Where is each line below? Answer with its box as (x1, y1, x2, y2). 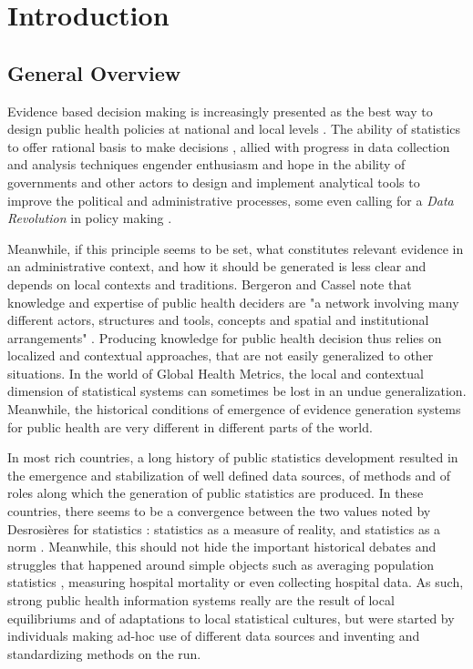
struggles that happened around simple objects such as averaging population (7, 554, 435, 573)
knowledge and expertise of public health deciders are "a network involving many (7, 292, 459, 311)
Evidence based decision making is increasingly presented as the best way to (7, 101, 433, 120)
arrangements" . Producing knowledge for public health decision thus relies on (7, 328, 442, 347)
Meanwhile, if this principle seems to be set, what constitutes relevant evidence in (7, 238, 464, 258)
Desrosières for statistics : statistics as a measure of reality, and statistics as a (7, 519, 441, 538)
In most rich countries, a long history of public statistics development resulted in (7, 448, 458, 467)
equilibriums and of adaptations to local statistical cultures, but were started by (7, 608, 455, 627)
